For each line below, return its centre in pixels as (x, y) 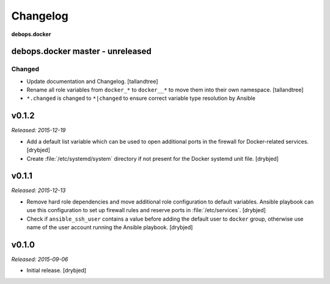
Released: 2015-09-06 (40, 259)
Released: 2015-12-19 (38, 130)
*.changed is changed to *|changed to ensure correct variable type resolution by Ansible (141, 98)
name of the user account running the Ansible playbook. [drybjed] (110, 227)
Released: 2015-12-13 (38, 190)
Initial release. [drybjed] (57, 271)
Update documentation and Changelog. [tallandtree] (92, 81)
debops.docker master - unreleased (82, 51)
